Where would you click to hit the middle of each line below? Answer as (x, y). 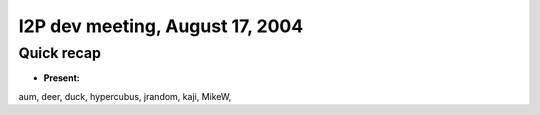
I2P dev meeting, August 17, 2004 (161, 26)
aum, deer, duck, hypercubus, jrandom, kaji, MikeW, (125, 96)
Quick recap (60, 53)
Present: (61, 78)
